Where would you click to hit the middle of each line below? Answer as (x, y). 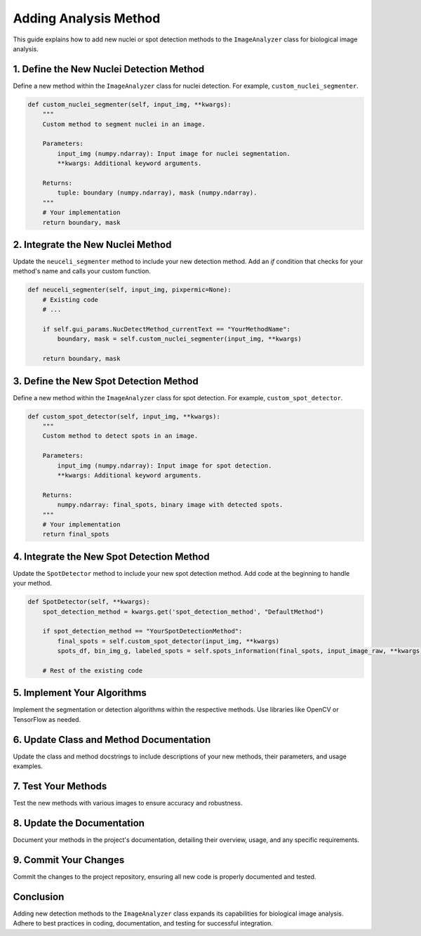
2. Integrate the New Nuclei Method (92, 245)
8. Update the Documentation (79, 823)
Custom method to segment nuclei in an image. (124, 124)
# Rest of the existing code (93, 670)
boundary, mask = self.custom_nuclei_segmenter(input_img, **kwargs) (179, 339)
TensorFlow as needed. (47, 719)
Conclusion (39, 896)
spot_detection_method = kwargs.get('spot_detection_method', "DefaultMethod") (183, 612)
